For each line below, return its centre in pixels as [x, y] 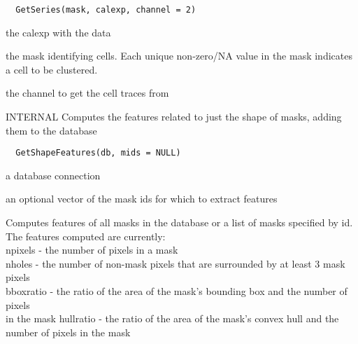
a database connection [53, 175]
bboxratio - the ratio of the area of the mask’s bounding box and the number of [177, 291]
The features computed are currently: [86, 236]
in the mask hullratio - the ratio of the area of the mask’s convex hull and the [172, 318]
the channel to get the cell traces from [87, 93]
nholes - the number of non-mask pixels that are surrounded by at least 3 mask [176, 263]
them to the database [51, 130]
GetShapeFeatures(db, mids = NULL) [98, 153]
